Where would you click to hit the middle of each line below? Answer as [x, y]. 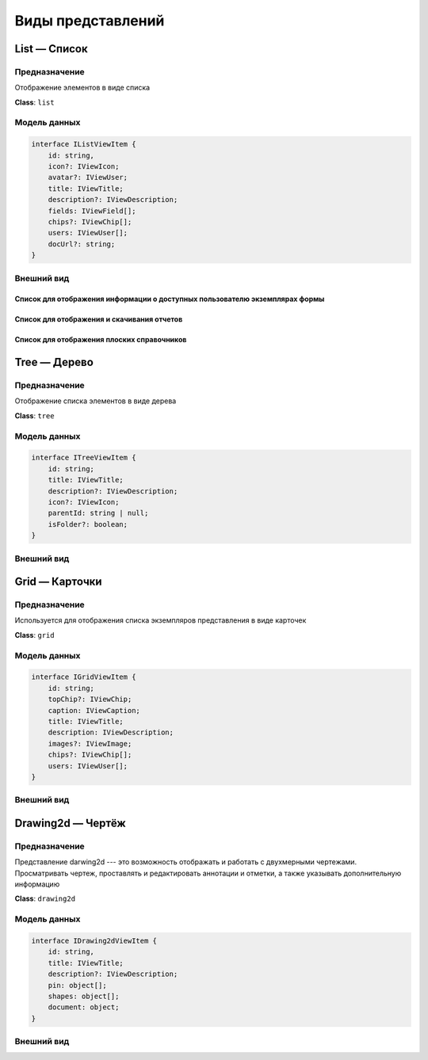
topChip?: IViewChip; [90, 700]
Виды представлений [90, 21]
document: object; [84, 1007]
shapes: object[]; [84, 996]
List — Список [51, 49]
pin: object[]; [77, 985]
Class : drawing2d [45, 898]
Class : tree [34, 415]
